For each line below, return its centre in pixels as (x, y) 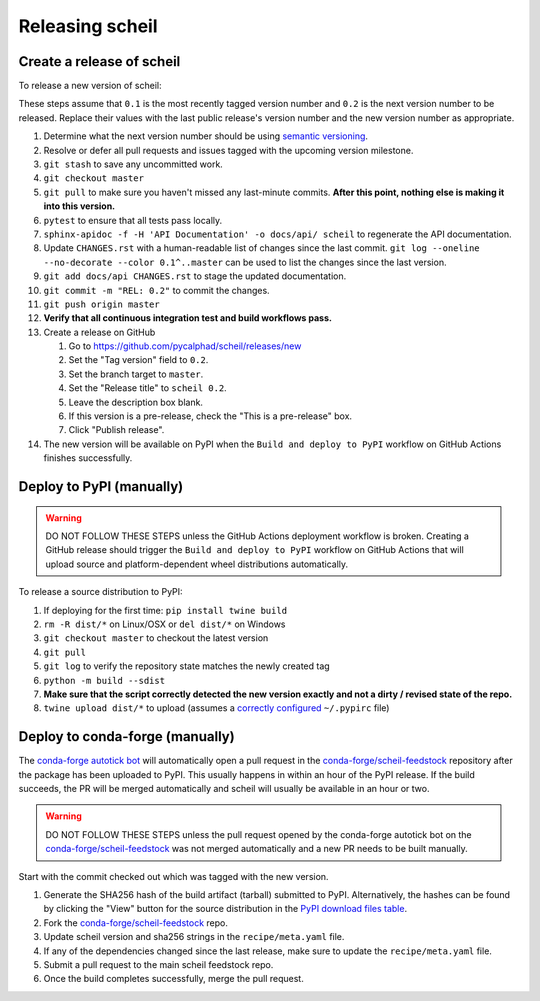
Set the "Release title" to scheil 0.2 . (147, 388)
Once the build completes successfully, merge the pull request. (173, 979)
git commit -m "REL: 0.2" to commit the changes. (156, 290)
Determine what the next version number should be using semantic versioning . (206, 136)
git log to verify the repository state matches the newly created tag (186, 666)
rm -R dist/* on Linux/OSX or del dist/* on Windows (164, 624)
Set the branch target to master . (136, 374)
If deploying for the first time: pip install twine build (165, 610)
